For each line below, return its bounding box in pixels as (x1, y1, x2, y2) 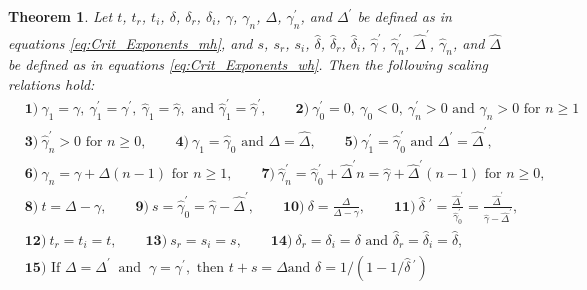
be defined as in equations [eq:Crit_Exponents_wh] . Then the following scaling (8, 54, 488, 75)
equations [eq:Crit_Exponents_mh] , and (8, 32, 253, 53)
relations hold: (8, 73, 95, 94)
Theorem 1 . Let (8, 6, 113, 26)
